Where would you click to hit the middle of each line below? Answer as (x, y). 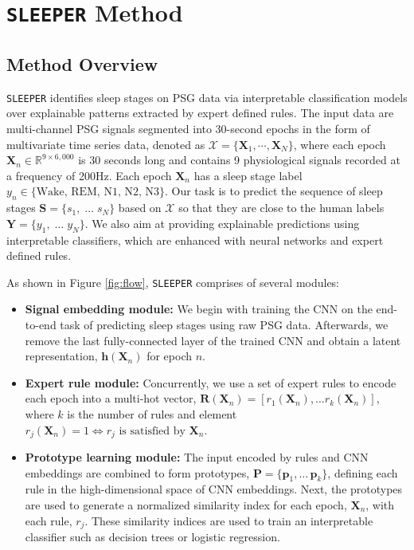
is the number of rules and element (152, 413)
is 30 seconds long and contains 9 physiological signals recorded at (239, 160)
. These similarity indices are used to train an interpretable (229, 520)
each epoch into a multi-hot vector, (111, 398)
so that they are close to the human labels (281, 208)
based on (140, 208)
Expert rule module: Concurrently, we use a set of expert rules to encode (211, 382)
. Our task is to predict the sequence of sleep (273, 191)
